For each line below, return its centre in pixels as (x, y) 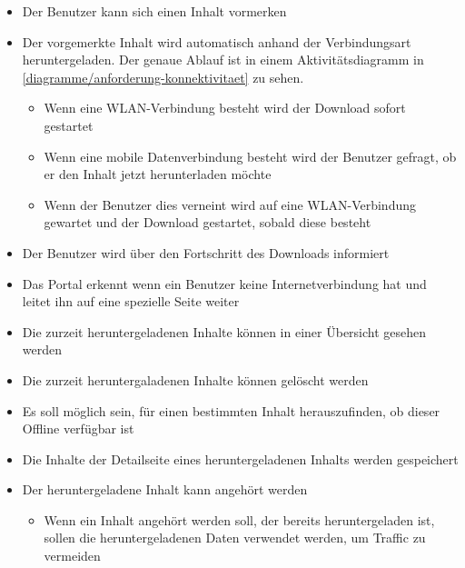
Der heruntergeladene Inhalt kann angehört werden (165, 489)
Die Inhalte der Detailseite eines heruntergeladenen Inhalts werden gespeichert (240, 458)
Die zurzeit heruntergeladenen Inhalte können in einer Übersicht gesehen (224, 331)
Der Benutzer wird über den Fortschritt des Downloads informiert (206, 252)
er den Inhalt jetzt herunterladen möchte (158, 174)
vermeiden (72, 556)
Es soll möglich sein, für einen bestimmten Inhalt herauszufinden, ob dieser (231, 410)
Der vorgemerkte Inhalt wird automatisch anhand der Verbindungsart (217, 41)
